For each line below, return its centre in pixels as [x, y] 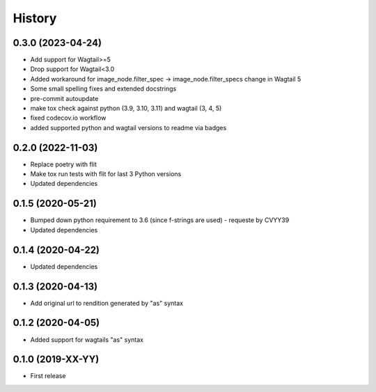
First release [48, 376]
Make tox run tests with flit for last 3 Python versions [106, 174]
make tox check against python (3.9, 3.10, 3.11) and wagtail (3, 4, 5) [126, 109]
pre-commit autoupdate [64, 98]
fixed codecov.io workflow [68, 118]
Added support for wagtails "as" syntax [87, 339]
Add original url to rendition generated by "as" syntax [107, 303]
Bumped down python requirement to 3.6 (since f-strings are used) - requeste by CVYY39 [160, 220]
